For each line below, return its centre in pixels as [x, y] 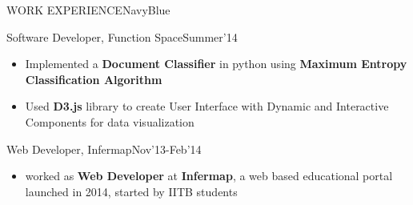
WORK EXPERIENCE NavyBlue [88, 10]
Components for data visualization [110, 121]
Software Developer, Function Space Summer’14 [122, 36]
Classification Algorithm [94, 79]
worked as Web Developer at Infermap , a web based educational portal [209, 176]
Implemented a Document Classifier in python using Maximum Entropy [216, 64]
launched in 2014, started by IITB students [131, 191]
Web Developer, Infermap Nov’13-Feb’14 [104, 149]
